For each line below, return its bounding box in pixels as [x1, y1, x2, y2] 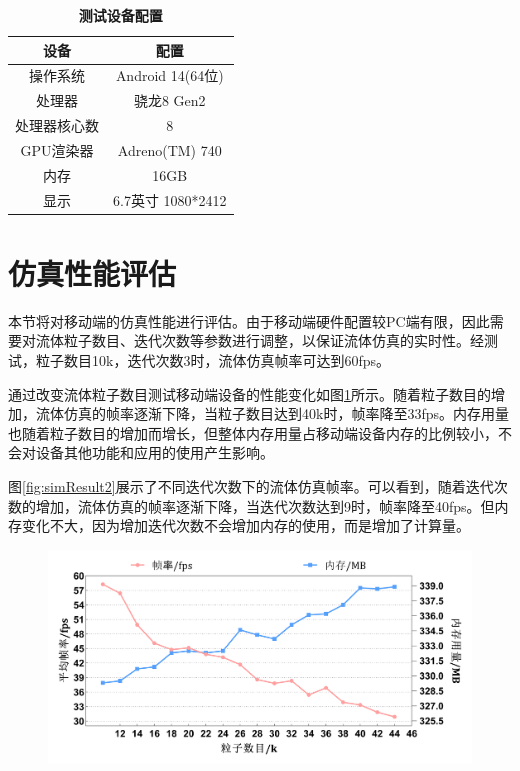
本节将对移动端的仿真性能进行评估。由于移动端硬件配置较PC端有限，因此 [8, 310, 490, 331]
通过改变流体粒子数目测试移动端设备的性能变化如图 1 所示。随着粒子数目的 [8, 383, 491, 404]
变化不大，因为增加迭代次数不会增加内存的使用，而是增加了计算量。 [21, 515, 470, 536]
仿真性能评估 [8, 252, 177, 293]
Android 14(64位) [115, 65, 224, 86]
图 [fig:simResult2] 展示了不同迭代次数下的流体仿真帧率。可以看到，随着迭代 [8, 476, 494, 497]
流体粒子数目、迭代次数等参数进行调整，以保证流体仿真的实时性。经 [35, 330, 484, 351]
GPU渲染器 [20, 139, 94, 160]
